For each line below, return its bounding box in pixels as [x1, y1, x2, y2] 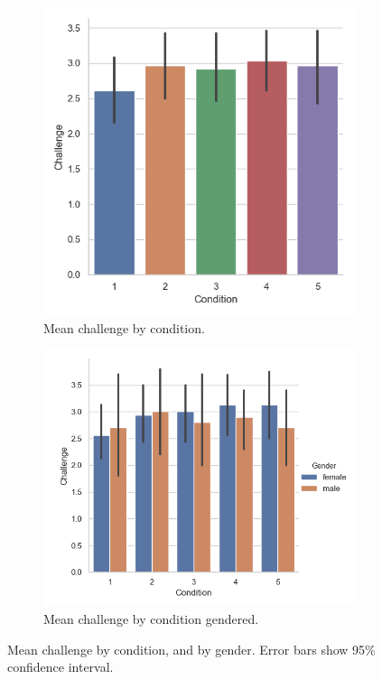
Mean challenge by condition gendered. [43, 609, 259, 628]
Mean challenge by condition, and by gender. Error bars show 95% [7, 639, 376, 658]
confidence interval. [7, 657, 114, 676]
